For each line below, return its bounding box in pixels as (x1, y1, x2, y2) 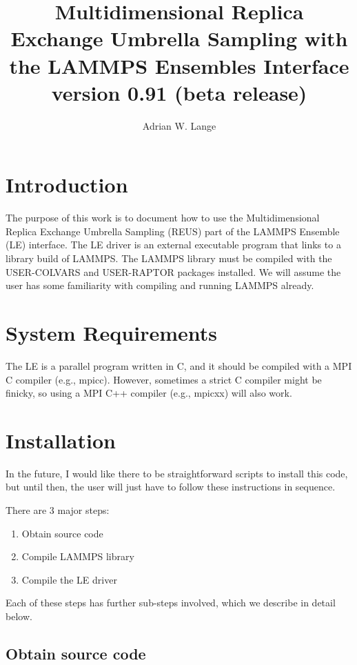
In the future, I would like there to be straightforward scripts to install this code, (6, 466, 348, 480)
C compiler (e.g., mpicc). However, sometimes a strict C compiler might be (6, 372, 322, 386)
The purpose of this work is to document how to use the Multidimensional (6, 210, 320, 225)
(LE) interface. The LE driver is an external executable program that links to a (6, 237, 341, 252)
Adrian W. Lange (142, 118, 216, 132)
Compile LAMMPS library (21, 549, 134, 564)
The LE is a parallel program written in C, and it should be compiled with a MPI (6, 358, 352, 373)
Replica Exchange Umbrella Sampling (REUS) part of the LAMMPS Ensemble (6, 224, 340, 238)
